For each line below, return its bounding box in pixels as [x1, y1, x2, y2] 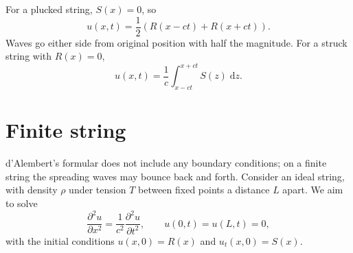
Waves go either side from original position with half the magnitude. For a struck [5, 35, 348, 49]
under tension [69, 182, 126, 197]
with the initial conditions [5, 233, 115, 248]
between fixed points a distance [137, 182, 270, 197]
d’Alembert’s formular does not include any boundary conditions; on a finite [5, 156, 327, 170]
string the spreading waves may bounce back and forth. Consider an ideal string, [5, 169, 345, 183]
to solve [5, 196, 38, 210]
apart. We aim [282, 182, 343, 197]
